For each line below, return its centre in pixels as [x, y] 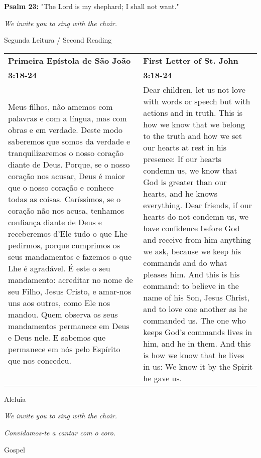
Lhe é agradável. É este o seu [59, 268]
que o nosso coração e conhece [61, 188]
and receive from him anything [197, 239]
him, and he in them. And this [197, 343]
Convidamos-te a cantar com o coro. [60, 432]
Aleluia [15, 399]
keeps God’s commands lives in [198, 332]
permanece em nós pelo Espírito [64, 349]
